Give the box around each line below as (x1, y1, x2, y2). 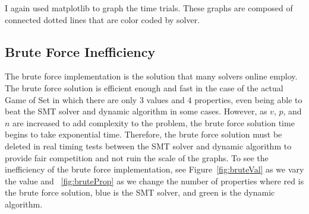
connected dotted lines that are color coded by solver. (5, 13, 200, 25)
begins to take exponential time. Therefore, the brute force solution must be (5, 128, 282, 140)
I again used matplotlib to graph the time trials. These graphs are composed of (5, 2, 293, 14)
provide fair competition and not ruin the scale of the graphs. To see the (5, 151, 269, 164)
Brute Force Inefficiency (5, 42, 156, 60)
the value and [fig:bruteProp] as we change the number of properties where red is (5, 174, 304, 187)
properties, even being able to (194, 93, 302, 106)
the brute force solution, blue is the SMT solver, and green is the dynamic (5, 186, 275, 199)
